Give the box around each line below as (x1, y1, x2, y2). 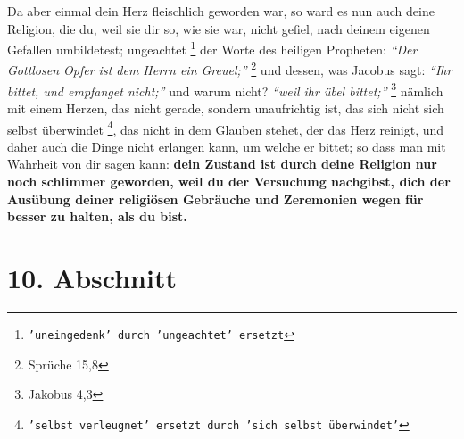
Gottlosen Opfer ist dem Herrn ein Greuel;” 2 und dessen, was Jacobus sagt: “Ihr (7, 58, 452, 79)
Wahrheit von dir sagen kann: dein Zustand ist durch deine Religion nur (7, 154, 437, 173)
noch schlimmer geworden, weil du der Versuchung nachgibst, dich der (7, 171, 451, 190)
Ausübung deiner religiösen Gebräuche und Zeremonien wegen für (7, 189, 424, 208)
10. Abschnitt (7, 259, 177, 295)
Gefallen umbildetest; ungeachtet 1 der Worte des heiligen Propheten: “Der (7, 37, 418, 58)
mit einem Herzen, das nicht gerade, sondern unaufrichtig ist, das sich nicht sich (7, 98, 444, 117)
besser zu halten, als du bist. (7, 207, 187, 226)
